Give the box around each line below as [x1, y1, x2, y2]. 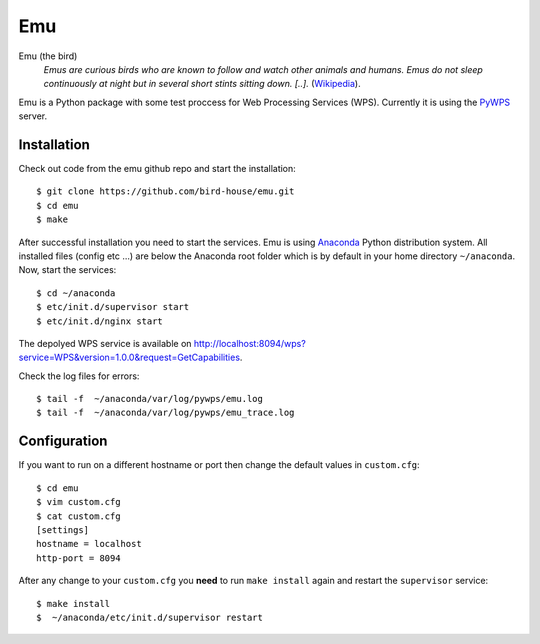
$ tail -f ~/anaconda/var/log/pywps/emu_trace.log [36, 407, 295, 419]
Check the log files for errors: [18, 370, 140, 382]
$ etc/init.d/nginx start [36, 315, 164, 327]
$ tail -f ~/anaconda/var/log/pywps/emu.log [36, 393, 264, 405]
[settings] [36, 524, 90, 535]
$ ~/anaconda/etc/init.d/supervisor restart [36, 611, 264, 623]
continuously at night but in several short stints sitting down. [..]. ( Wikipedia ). [43, 78, 361, 90]
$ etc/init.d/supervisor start [36, 301, 190, 313]
